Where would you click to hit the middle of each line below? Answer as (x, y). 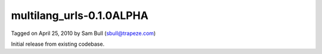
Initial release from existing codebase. (58, 44)
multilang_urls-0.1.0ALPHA (80, 15)
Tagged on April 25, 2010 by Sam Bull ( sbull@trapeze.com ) (83, 33)
